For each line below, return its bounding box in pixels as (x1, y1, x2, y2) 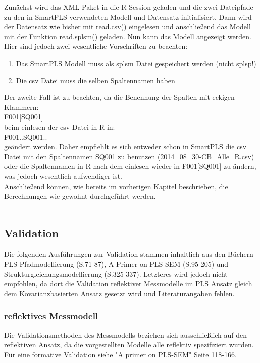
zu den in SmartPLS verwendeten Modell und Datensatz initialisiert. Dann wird (4, 11, 252, 22)
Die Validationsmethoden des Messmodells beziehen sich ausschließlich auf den (4, 329, 247, 340)
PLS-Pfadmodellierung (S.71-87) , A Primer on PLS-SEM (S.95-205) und (4, 259, 229, 269)
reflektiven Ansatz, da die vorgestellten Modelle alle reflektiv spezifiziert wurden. (4, 339, 254, 350)
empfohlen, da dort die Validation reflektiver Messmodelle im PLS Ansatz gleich (4, 278, 252, 289)
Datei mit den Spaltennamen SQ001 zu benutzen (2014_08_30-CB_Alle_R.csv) (4, 151, 254, 161)
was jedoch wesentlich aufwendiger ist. (4, 170, 122, 181)
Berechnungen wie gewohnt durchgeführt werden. (4, 191, 156, 201)
